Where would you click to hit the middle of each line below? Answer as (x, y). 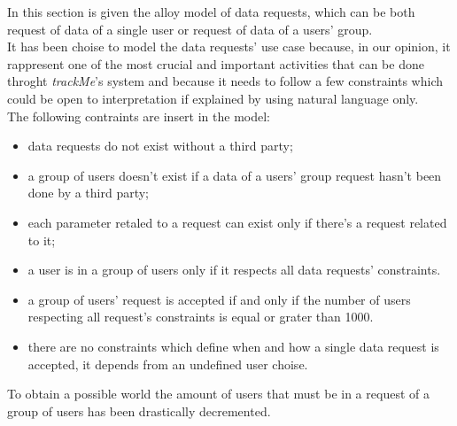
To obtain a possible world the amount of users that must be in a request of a (218, 394)
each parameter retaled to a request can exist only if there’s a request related (237, 222)
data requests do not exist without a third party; (160, 146)
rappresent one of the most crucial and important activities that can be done (216, 63)
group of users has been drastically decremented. (139, 411)
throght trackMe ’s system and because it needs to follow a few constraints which (225, 81)
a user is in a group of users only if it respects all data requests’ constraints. (234, 270)
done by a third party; (89, 193)
